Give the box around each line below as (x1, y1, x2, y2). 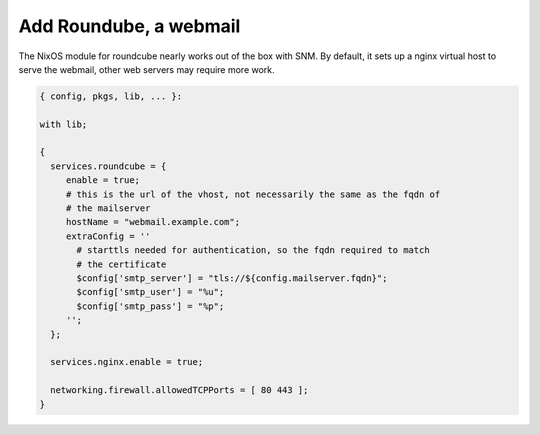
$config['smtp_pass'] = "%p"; (76, 300, 225, 312)
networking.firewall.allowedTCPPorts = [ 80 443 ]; (50, 385, 309, 396)
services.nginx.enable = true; (50, 356, 204, 368)
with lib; (39, 118, 88, 130)
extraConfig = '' (65, 230, 151, 242)
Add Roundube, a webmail (18, 15, 241, 37)
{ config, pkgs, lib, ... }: (39, 90, 183, 102)
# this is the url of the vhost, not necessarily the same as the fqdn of (65, 188, 441, 200)
